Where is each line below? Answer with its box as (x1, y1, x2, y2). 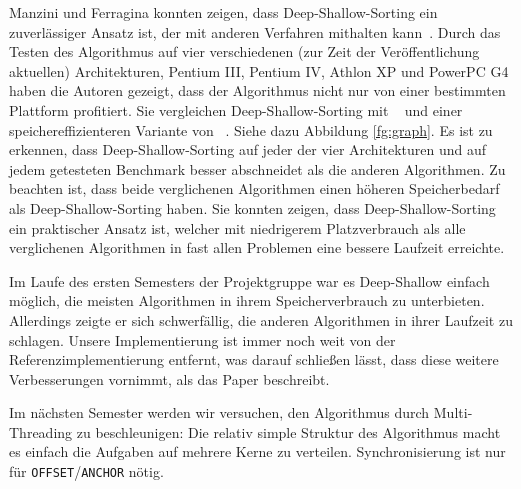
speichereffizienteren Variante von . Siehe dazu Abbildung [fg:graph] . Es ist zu (9, 119, 493, 140)
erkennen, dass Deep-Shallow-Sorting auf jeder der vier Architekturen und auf (9, 139, 487, 160)
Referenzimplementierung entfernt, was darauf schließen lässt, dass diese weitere (9, 349, 499, 370)
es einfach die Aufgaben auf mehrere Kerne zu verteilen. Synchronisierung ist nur (9, 441, 506, 462)
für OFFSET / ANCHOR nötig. (9, 461, 164, 482)
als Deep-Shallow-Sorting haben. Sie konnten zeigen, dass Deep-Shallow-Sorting (9, 197, 496, 218)
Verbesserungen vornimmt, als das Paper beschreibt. (9, 368, 330, 389)
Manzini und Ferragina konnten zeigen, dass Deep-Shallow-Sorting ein (9, 2, 438, 22)
